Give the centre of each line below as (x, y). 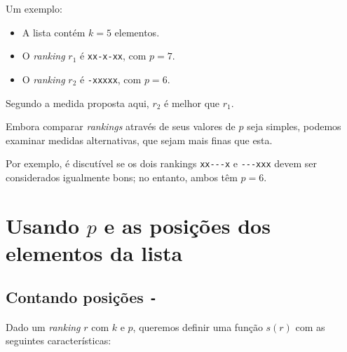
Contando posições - (81, 297)
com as (310, 326)
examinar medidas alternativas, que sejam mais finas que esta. (139, 140)
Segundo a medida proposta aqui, (77, 103)
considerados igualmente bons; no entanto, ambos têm (122, 177)
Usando (43, 225)
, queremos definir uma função (198, 326)
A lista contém (54, 32)
